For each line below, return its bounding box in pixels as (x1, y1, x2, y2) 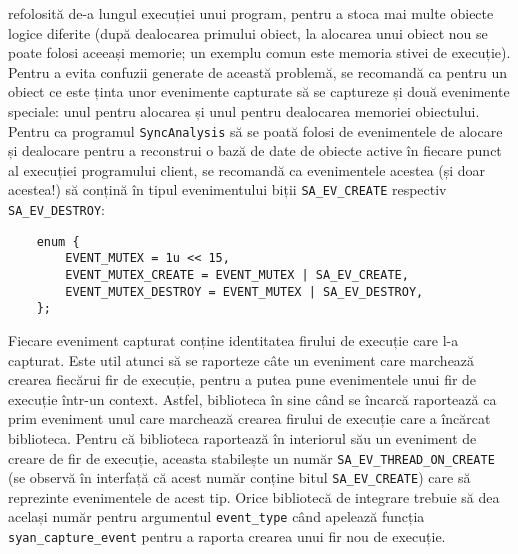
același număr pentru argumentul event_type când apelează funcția (8, 506, 425, 527)
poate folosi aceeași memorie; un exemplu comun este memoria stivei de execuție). (8, 42, 511, 63)
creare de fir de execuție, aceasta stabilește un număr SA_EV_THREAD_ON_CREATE (8, 447, 495, 468)
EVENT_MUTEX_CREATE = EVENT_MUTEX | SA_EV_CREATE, (65, 268, 409, 283)
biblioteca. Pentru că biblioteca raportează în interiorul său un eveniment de (8, 427, 477, 448)
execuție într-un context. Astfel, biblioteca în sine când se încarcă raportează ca (8, 388, 497, 409)
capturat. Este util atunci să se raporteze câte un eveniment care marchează (8, 349, 475, 370)
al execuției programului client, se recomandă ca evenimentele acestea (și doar (8, 159, 486, 180)
